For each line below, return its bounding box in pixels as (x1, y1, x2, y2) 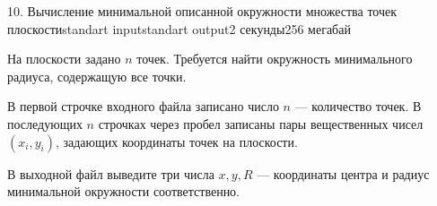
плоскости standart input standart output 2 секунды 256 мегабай (7, 19, 351, 38)
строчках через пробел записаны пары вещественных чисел (98, 114, 424, 133)
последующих (7, 114, 83, 133)
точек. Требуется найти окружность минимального (136, 49, 413, 68)
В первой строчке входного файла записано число (7, 97, 279, 116)
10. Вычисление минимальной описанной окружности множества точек (7, 2, 398, 20)
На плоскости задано (7, 49, 121, 68)
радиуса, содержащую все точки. (7, 66, 187, 85)
